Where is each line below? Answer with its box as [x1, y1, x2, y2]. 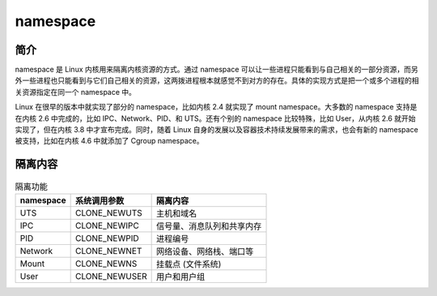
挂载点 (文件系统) [156, 258, 222, 269]
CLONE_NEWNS [75, 258, 138, 269]
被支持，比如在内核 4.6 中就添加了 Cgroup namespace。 [15, 136, 204, 146]
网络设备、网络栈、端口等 [156, 246, 254, 257]
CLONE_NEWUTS [75, 207, 142, 218]
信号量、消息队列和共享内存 [156, 220, 262, 231]
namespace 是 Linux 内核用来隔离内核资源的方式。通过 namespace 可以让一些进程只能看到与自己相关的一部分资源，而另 [15, 65, 418, 75]
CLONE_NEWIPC [75, 220, 139, 231]
